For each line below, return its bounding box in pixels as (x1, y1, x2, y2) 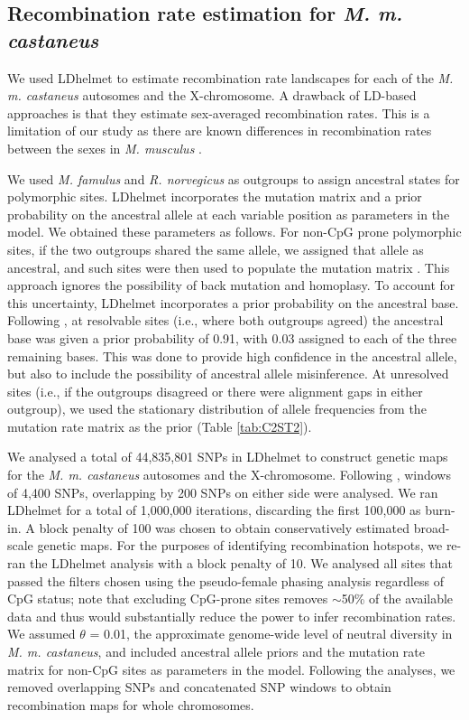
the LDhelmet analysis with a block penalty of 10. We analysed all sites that (29, 554, 453, 573)
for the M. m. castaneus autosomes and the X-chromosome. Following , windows (7, 465, 451, 484)
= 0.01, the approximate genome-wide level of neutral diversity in (89, 624, 453, 643)
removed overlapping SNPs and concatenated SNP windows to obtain (7, 678, 391, 697)
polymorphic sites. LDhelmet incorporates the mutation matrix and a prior (7, 187, 422, 206)
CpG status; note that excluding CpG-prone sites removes (7, 589, 328, 608)
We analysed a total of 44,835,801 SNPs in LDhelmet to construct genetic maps (7, 447, 448, 466)
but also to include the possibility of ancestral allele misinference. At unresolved (7, 364, 449, 383)
